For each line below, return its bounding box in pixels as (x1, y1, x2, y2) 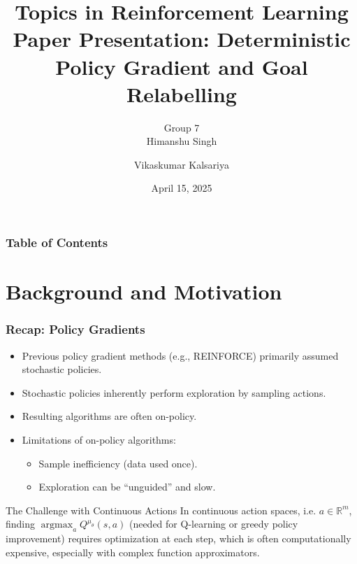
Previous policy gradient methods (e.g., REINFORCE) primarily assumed (22, 348, 339, 362)
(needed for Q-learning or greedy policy (129, 516, 298, 531)
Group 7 (163, 120, 200, 134)
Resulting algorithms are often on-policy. (22, 409, 197, 423)
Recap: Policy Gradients (6, 320, 145, 338)
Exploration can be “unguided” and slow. (38, 479, 216, 494)
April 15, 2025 (151, 181, 212, 195)
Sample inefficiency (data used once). (38, 456, 198, 470)
